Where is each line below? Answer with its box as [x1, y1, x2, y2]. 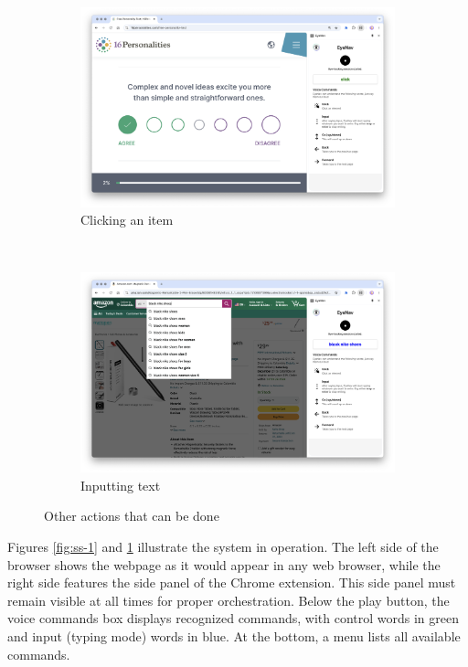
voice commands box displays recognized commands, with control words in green [7, 609, 460, 628]
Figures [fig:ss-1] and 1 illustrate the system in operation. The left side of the [7, 536, 439, 556]
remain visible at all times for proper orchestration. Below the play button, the [7, 590, 450, 609]
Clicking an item [80, 210, 174, 229]
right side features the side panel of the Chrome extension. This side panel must [7, 573, 456, 592]
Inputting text [80, 475, 161, 494]
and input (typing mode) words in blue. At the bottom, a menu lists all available [7, 626, 461, 645]
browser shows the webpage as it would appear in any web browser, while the [7, 555, 441, 574]
